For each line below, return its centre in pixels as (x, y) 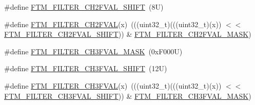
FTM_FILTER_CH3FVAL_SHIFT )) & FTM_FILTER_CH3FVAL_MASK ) (128, 96)
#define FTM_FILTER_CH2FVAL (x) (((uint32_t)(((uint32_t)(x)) (113, 24)
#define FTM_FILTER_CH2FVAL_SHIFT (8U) (84, 7)
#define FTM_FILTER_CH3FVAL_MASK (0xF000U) (93, 51)
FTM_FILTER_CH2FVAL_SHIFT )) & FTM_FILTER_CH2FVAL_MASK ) (128, 34)
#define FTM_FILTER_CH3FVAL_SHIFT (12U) (86, 68)
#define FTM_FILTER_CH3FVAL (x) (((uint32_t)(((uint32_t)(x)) (113, 85)
